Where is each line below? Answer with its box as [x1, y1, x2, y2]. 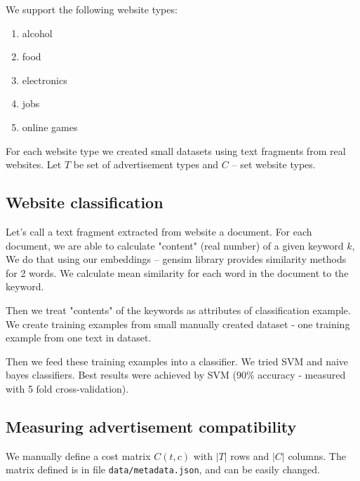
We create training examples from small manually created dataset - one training [6, 316, 350, 331]
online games [22, 119, 78, 134]
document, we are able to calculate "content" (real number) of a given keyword [6, 238, 344, 252]
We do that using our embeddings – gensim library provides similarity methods [6, 252, 347, 266]
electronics [22, 72, 67, 87]
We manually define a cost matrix [6, 448, 151, 463]
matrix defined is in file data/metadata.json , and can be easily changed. [6, 462, 320, 477]
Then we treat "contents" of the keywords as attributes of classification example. [6, 302, 351, 317]
